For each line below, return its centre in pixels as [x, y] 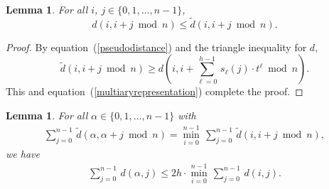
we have [23, 154]
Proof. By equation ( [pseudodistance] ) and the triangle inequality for [156, 47]
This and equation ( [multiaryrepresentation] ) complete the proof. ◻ [155, 91]
